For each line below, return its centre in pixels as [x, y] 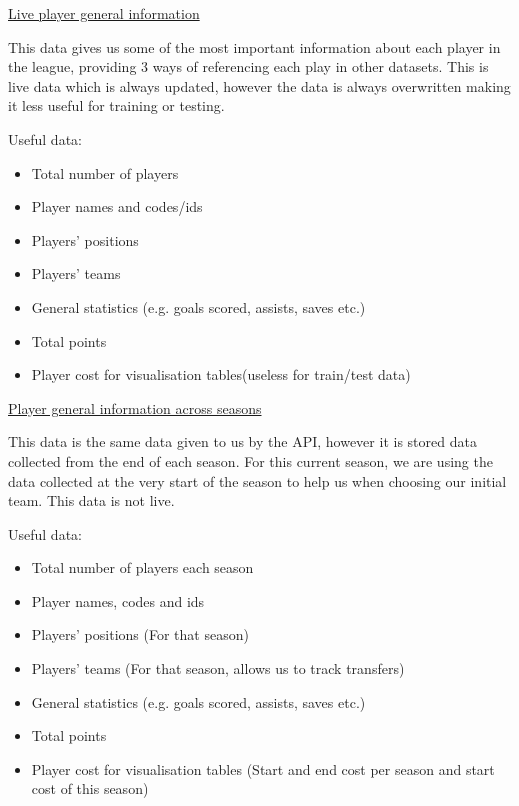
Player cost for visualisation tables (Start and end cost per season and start [263, 768]
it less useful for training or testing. [116, 105]
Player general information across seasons [135, 407]
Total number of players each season [142, 567]
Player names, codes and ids [118, 600]
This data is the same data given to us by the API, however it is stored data [242, 441]
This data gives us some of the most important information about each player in [254, 46]
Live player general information [104, 13]
